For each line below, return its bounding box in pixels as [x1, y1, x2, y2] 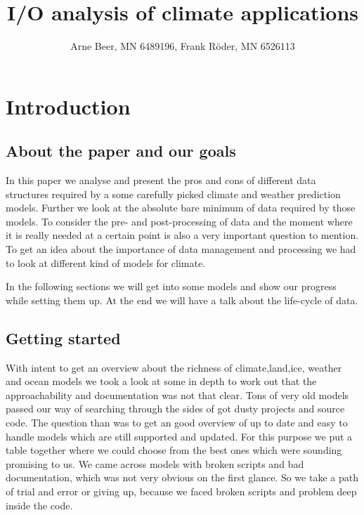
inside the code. [6, 497, 73, 512]
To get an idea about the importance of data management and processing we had [6, 242, 356, 256]
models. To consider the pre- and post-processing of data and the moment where [6, 214, 353, 228]
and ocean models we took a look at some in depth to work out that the [6, 374, 317, 389]
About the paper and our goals [6, 140, 236, 162]
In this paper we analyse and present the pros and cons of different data [6, 173, 316, 188]
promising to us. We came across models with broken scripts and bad [6, 456, 304, 471]
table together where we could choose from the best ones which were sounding [6, 443, 342, 457]
